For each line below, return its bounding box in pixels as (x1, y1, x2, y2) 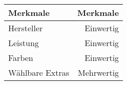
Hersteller (8, 22, 43, 34)
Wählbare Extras (8, 67, 70, 78)
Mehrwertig (78, 67, 119, 78)
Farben (8, 52, 33, 63)
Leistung (8, 37, 39, 49)
